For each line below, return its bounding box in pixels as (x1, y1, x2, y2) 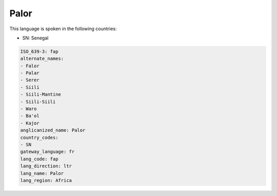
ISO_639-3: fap (20, 49, 58, 54)
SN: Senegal (22, 35, 49, 41)
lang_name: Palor (20, 170, 64, 176)
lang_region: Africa (20, 177, 72, 183)
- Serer (20, 77, 39, 83)
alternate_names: (20, 56, 64, 61)
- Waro (20, 106, 37, 112)
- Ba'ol (20, 113, 39, 119)
